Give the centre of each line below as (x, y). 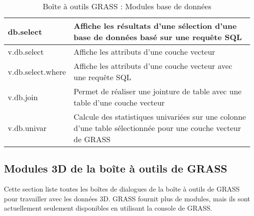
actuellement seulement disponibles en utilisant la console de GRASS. (108, 208)
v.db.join (23, 97)
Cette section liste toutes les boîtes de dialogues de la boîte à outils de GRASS (122, 189)
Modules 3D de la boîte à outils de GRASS (116, 168)
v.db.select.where (37, 71)
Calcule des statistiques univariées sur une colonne (160, 117)
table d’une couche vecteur (119, 102)
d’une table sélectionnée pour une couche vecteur (157, 128)
